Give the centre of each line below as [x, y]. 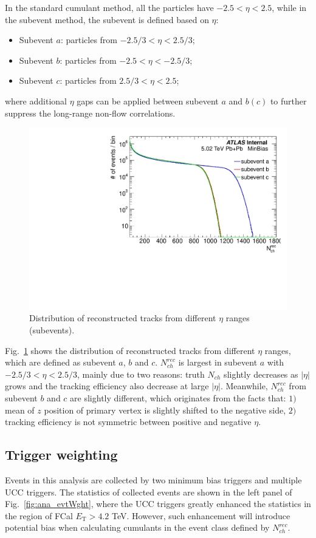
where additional [36, 100]
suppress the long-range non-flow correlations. [90, 113]
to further [288, 100]
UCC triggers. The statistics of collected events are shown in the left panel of [149, 492]
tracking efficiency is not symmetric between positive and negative [128, 422]
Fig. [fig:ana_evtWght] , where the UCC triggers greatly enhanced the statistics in [158, 504]
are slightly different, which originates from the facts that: [178, 397]
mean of [20, 410]
